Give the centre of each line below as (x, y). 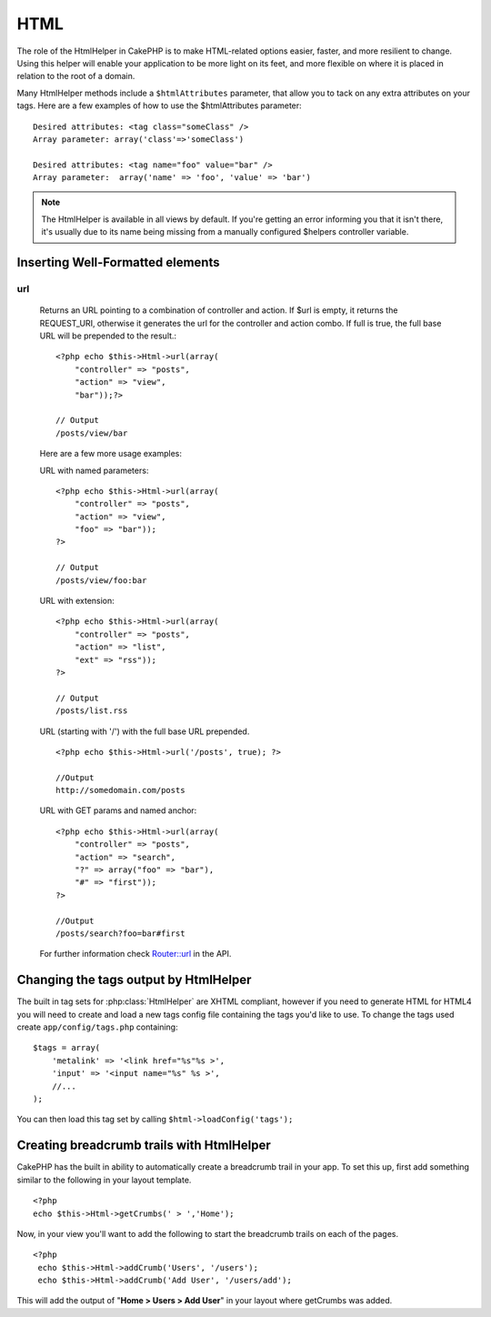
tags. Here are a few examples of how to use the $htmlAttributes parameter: (159, 106)
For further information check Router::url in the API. (135, 954)
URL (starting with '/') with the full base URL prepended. (145, 731)
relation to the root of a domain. (76, 76)
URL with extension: (77, 601)
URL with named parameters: (94, 470)
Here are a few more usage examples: (110, 454)
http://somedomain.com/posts (120, 790)
